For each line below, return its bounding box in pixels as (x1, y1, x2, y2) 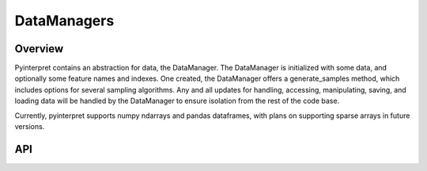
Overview (14, 42, 64, 55)
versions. (14, 122, 45, 131)
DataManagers (14, 12, 115, 29)
